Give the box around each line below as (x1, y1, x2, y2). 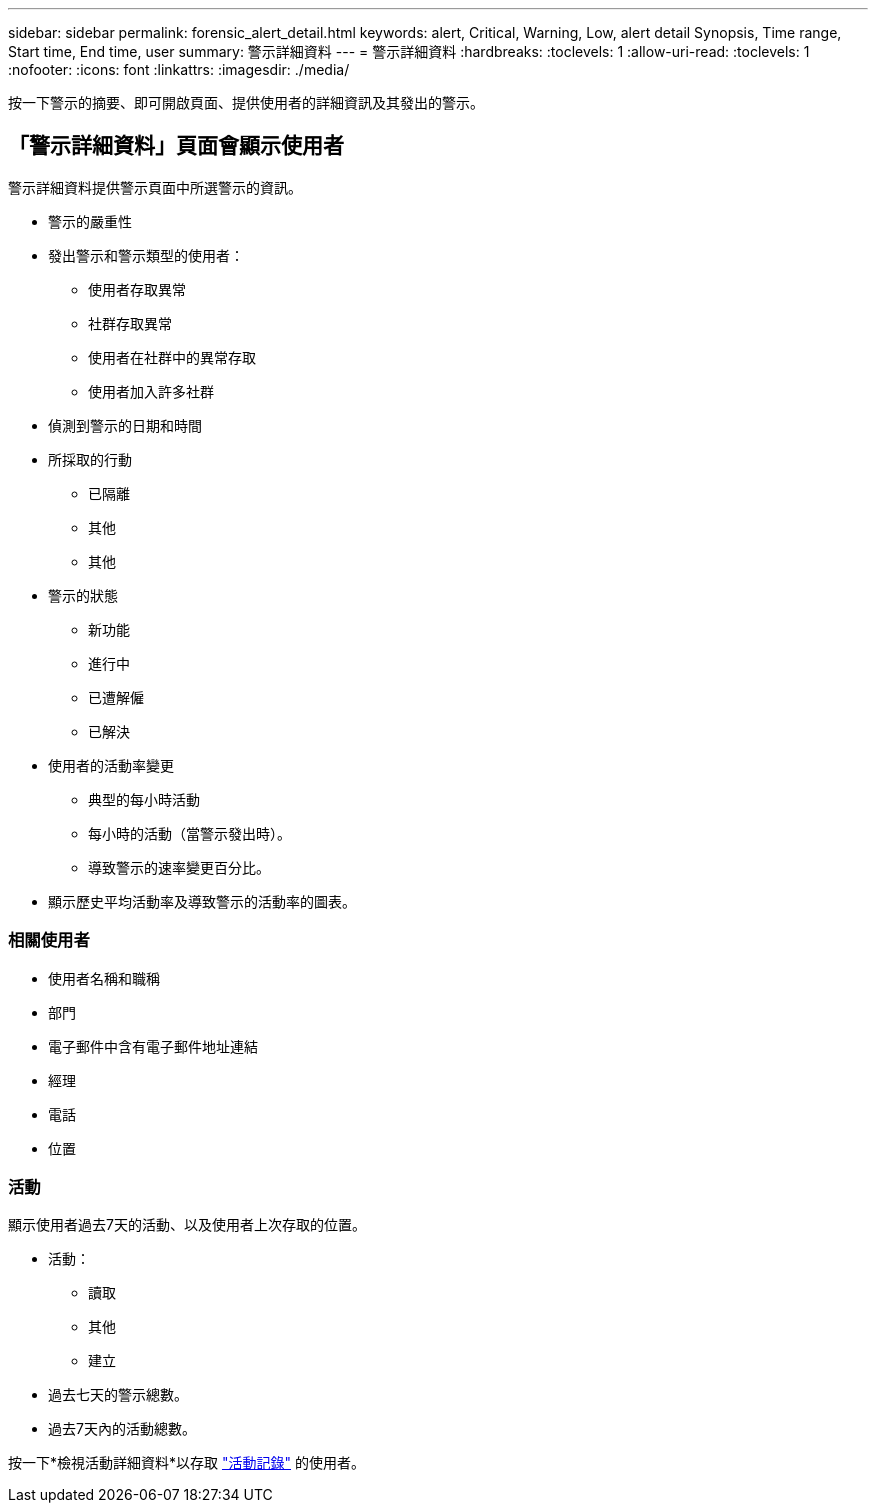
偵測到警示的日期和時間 (48, 416, 202, 434)
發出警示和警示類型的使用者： (48, 246, 244, 264)
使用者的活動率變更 (48, 756, 174, 774)
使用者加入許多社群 (88, 382, 214, 400)
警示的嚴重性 (48, 212, 132, 230)
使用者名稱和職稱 (48, 969, 160, 987)
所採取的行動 (48, 450, 132, 468)
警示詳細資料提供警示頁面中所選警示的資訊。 (8, 178, 302, 196)
